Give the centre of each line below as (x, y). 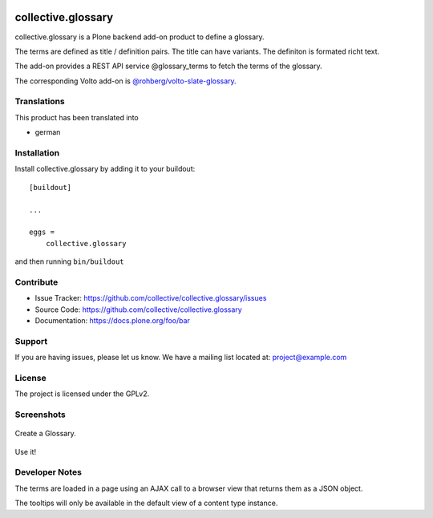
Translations (40, 102)
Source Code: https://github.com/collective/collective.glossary (138, 310)
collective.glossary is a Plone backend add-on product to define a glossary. (140, 37)
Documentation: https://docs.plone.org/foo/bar (112, 321)
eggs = (42, 232)
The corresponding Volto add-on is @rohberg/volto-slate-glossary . (125, 81)
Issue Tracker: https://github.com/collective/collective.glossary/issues (151, 298)
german (48, 132)
